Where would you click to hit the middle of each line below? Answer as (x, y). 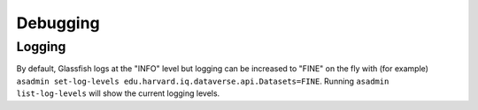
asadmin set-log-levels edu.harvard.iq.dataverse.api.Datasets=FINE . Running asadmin (203, 81)
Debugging (58, 23)
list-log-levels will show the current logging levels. (118, 93)
